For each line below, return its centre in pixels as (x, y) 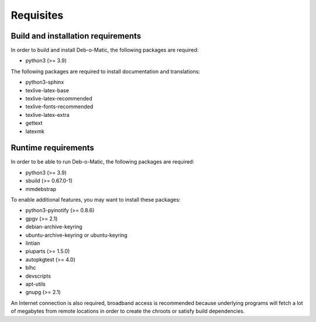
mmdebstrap (41, 189)
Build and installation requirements (76, 36)
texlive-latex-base (47, 90)
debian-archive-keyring (54, 227)
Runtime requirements (53, 148)
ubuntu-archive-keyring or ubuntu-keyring (77, 235)
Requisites (37, 15)
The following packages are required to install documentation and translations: (105, 71)
